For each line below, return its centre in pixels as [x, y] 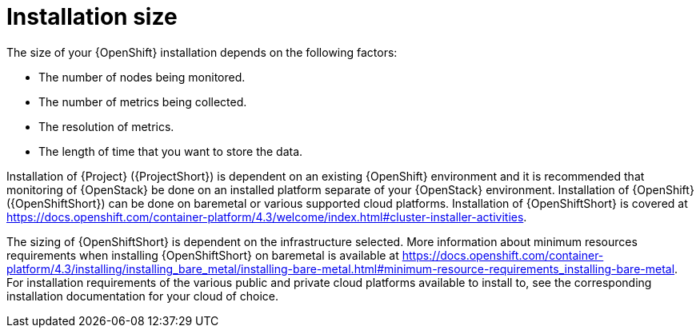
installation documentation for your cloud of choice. [142, 296]
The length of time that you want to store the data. [171, 151]
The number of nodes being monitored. [142, 77]
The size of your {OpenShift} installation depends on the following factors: [202, 52]
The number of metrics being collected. [143, 101]
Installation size [92, 17]
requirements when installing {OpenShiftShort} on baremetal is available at [203, 255]
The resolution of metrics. [106, 126]
